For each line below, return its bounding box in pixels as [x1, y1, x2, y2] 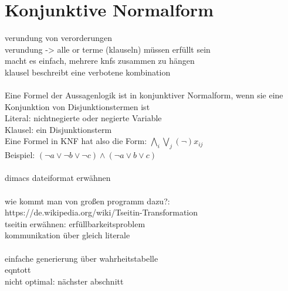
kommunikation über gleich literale [5, 229, 130, 241]
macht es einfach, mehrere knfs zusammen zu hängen [5, 54, 195, 67]
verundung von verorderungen [5, 32, 112, 44]
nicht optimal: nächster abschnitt [5, 275, 124, 287]
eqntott [5, 263, 31, 276]
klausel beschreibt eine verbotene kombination [5, 66, 171, 78]
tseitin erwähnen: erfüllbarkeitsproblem [5, 217, 145, 230]
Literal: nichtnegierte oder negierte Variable [5, 112, 162, 124]
